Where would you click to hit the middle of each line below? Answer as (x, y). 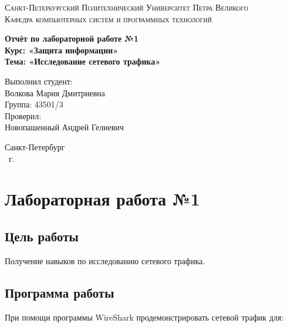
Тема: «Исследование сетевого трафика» (83, 61)
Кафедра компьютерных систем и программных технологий (108, 18)
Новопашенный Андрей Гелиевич (65, 127)
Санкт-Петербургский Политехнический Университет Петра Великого (127, 7)
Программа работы (60, 292)
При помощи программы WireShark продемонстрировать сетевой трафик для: (144, 317)
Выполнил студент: (39, 81)
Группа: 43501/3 (34, 104)
